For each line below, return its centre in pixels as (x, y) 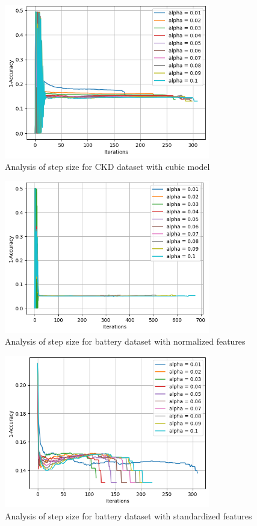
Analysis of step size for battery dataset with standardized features (128, 515)
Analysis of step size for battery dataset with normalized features (125, 341)
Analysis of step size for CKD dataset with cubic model (107, 167)
